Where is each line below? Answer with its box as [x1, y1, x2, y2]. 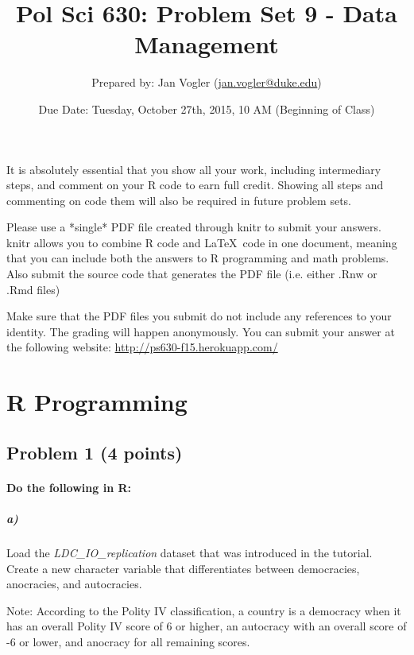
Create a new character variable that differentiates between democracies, [6, 560, 360, 576]
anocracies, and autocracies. [6, 576, 142, 592]
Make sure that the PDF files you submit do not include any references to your [6, 308, 392, 324]
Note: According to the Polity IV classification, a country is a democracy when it [6, 602, 401, 618]
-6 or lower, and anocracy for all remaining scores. [6, 633, 250, 649]
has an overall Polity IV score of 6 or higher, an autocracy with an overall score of [6, 618, 407, 634]
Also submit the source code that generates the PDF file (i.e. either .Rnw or [6, 265, 377, 282]
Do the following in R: [6, 479, 131, 495]
